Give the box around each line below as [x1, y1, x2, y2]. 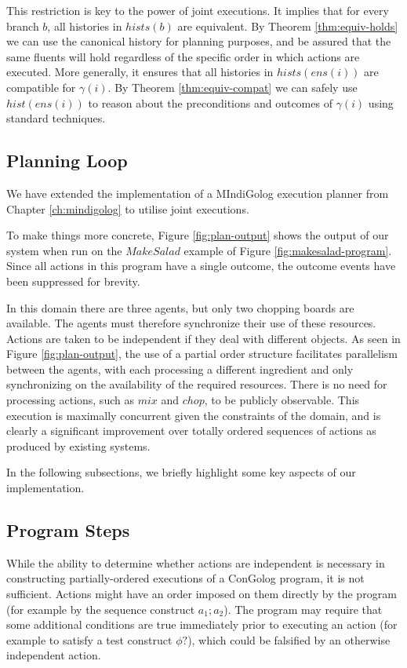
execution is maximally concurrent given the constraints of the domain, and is [6, 407, 381, 423]
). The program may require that [223, 600, 383, 617]
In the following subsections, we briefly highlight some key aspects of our [6, 464, 356, 480]
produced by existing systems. [6, 437, 151, 454]
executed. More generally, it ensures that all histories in [6, 64, 274, 80]
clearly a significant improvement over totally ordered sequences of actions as [6, 422, 376, 439]
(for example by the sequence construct [6, 600, 195, 617]
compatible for [6, 78, 76, 95]
